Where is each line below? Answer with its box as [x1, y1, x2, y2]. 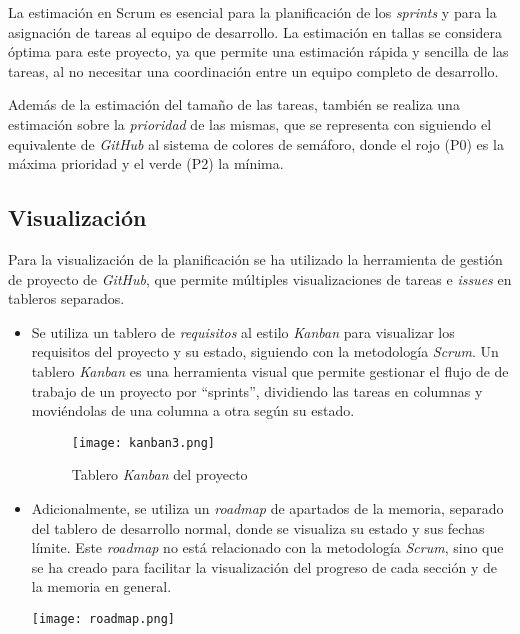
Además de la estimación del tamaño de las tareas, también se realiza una [8, 94, 460, 115]
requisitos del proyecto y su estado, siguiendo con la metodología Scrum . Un [31, 341, 499, 362]
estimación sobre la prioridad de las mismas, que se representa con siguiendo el [8, 113, 492, 134]
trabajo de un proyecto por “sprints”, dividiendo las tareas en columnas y [31, 380, 483, 401]
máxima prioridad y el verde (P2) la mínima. [8, 153, 284, 174]
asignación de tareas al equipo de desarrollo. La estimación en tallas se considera [8, 21, 502, 42]
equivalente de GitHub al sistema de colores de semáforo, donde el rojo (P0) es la [8, 133, 504, 154]
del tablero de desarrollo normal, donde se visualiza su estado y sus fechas [31, 517, 485, 538]
